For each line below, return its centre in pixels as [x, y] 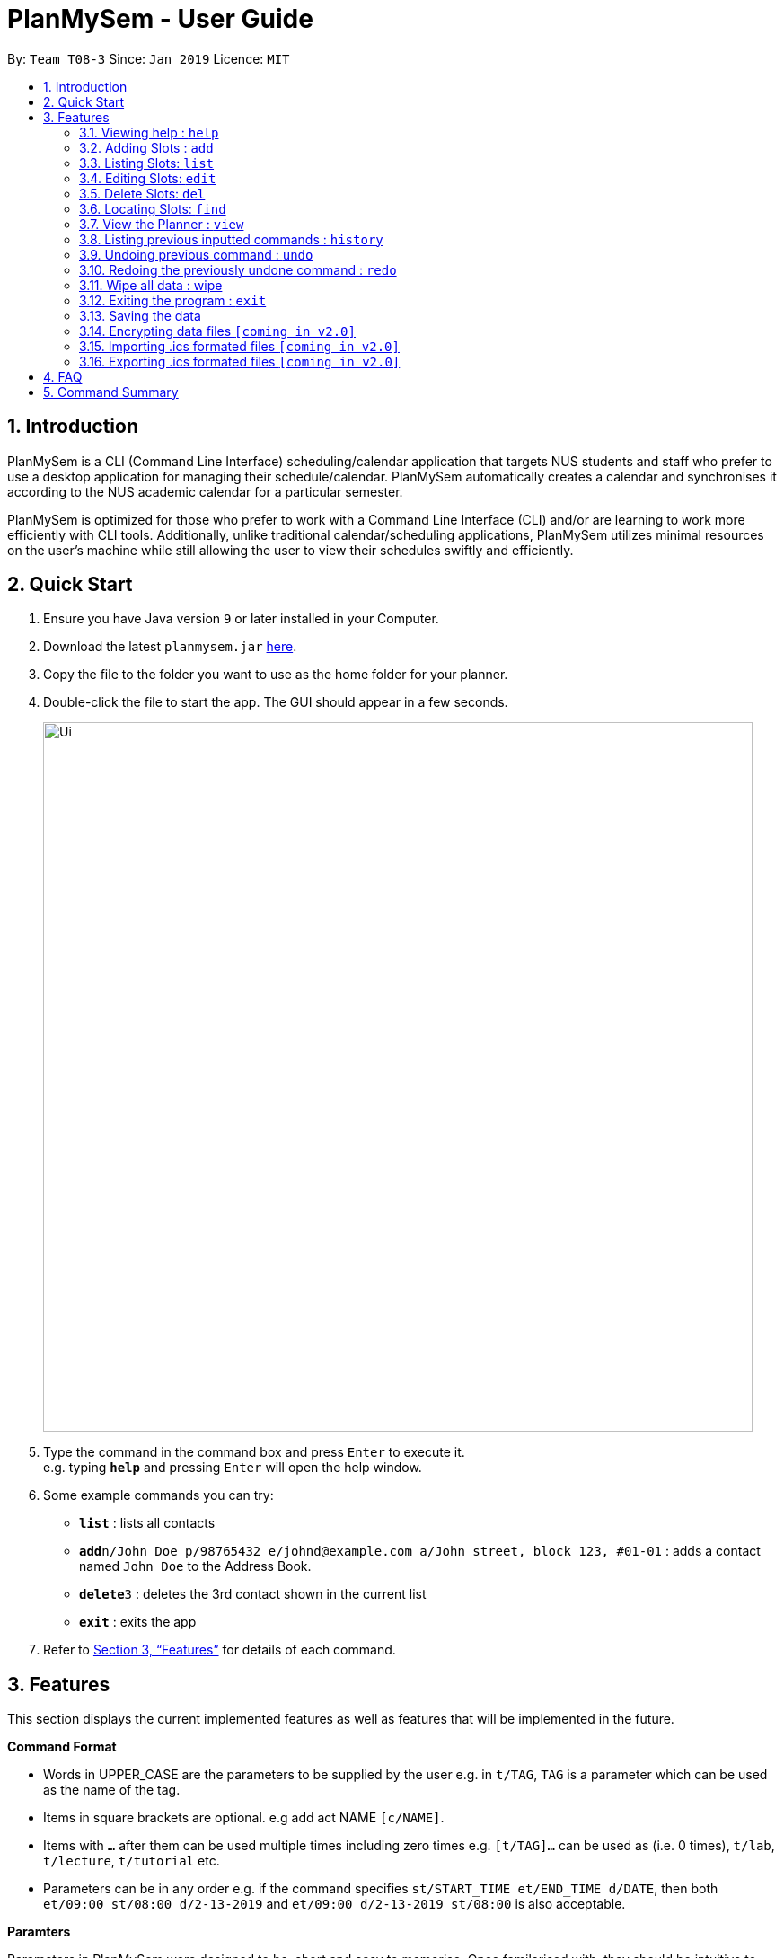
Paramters [39, 1932]
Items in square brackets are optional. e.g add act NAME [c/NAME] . [244, 1818]
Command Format [62, 1747]
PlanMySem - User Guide [160, 19]
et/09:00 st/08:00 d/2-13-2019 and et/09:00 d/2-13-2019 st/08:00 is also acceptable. [335, 1904]
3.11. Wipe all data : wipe [151, 285]
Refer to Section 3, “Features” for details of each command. [220, 1650]
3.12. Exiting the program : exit [173, 300]
